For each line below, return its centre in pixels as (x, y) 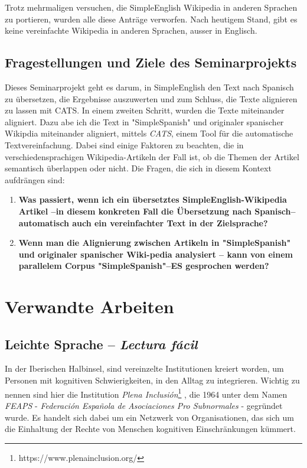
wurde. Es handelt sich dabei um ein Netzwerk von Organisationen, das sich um (149, 417)
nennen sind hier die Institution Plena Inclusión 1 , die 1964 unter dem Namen (146, 393)
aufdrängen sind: (35, 179)
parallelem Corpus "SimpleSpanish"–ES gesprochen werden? (144, 266)
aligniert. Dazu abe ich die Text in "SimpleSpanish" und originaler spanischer (144, 121)
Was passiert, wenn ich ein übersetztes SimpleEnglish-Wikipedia (153, 199)
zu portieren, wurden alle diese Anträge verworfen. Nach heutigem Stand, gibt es (151, 19)
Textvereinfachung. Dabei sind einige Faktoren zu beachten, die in (124, 144)
